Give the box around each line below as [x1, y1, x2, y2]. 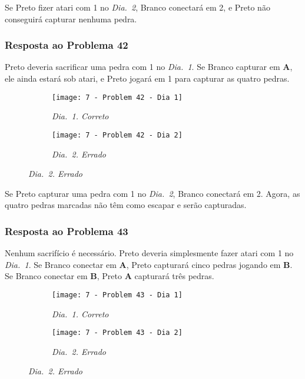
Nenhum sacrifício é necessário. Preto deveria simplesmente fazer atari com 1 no [5, 247, 294, 259]
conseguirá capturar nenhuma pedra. [5, 12, 137, 25]
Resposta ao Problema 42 [5, 38, 128, 52]
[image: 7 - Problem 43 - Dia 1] [52, 290, 183, 299]
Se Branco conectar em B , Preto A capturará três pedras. [5, 270, 214, 282]
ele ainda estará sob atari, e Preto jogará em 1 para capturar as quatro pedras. [5, 72, 290, 84]
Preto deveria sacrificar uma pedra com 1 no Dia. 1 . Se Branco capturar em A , [5, 61, 293, 73]
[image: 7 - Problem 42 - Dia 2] [52, 130, 183, 139]
